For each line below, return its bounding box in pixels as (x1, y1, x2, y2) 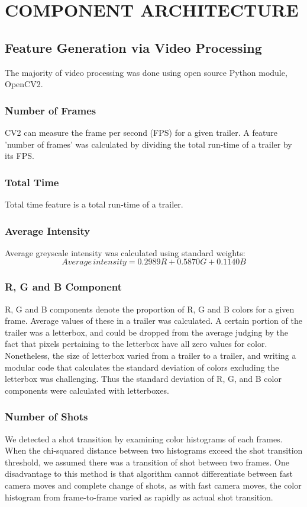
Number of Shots (5, 409, 88, 424)
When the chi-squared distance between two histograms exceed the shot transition (5, 444, 303, 457)
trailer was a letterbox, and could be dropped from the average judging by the (5, 326, 289, 338)
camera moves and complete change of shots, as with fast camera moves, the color (5, 479, 302, 491)
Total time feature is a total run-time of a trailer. (5, 197, 183, 210)
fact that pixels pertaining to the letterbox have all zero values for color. (5, 337, 267, 350)
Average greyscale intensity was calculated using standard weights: (5, 246, 245, 259)
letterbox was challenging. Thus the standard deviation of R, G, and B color (5, 372, 282, 385)
